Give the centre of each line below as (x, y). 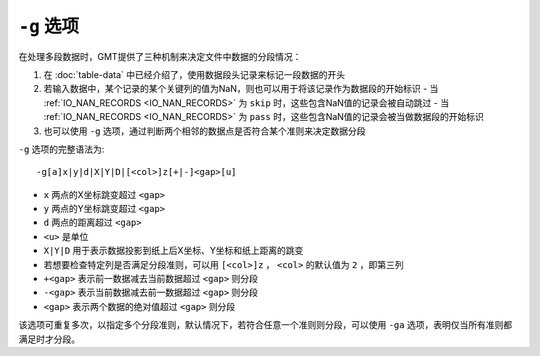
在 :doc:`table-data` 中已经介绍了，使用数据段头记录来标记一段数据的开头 (194, 74)
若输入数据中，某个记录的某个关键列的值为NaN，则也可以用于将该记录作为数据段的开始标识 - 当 (241, 89)
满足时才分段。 (49, 339)
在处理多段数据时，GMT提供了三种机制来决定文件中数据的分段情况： (160, 56)
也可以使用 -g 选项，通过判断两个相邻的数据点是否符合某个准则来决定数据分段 (204, 131)
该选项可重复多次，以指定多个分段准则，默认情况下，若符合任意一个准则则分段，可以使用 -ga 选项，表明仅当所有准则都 (265, 325)
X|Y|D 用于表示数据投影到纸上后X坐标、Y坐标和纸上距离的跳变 (173, 251)
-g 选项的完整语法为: (61, 149)
